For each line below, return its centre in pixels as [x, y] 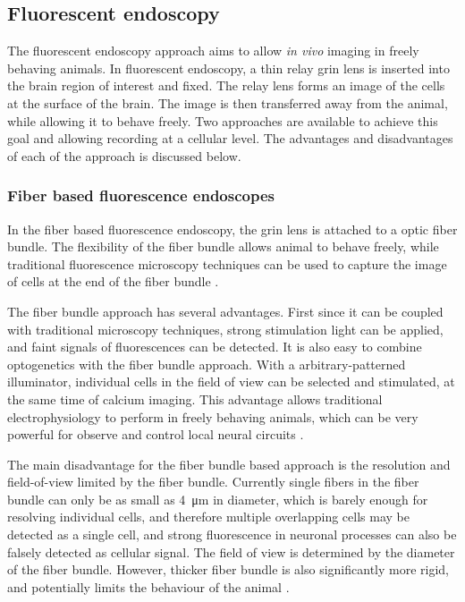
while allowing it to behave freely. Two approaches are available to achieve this [223, 120]
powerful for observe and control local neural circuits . [156, 434]
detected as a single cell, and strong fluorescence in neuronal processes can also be [232, 534]
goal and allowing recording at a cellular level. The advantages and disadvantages [230, 138]
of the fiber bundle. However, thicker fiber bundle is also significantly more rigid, [228, 569]
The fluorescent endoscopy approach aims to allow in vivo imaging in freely [213, 51]
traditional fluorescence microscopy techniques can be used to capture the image [227, 263]
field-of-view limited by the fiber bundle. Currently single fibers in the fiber [213, 482]
